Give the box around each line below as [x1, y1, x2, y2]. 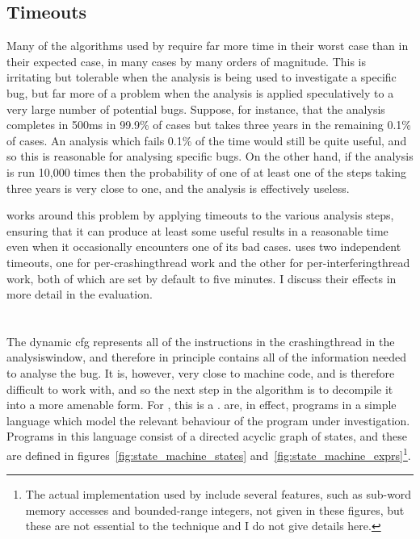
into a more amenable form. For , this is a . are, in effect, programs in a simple [6, 396, 397, 413]
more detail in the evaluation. [6, 286, 153, 303]
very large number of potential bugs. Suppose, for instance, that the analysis [6, 100, 385, 117]
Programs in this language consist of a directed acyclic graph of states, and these [6, 428, 407, 445]
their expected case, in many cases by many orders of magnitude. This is [6, 52, 367, 69]
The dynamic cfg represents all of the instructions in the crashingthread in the [6, 332, 395, 349]
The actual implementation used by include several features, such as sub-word [25, 486, 412, 503]
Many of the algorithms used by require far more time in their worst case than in [6, 37, 409, 54]
